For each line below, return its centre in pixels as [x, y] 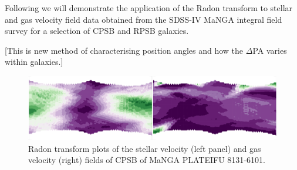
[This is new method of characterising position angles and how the [124, 50]
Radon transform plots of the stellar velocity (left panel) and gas [145, 148]
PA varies [270, 50]
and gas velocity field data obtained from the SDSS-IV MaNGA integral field [144, 19]
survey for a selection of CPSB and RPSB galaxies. [97, 31]
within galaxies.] [34, 62]
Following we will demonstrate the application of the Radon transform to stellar [149, 8]
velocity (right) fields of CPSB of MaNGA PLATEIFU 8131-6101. [147, 160]
